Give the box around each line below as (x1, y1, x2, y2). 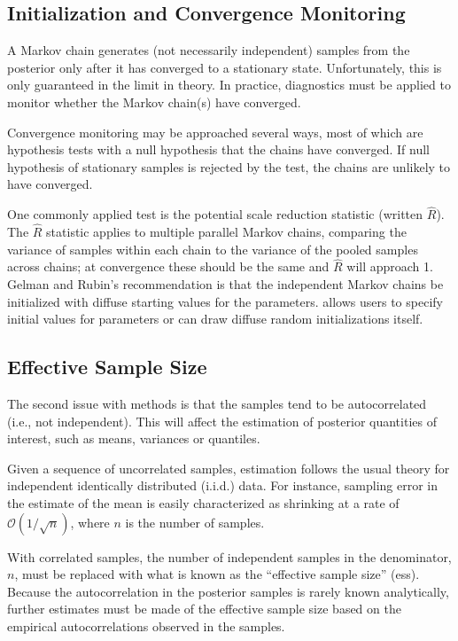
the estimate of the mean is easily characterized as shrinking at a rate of (7, 493, 400, 512)
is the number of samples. (125, 512, 265, 531)
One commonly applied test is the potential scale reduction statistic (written (7, 205, 423, 223)
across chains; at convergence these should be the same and (7, 257, 330, 276)
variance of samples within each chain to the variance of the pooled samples (7, 239, 418, 258)
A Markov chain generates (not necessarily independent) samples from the (7, 41, 410, 59)
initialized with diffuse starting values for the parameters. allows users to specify (7, 292, 443, 310)
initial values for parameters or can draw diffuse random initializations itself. (7, 309, 423, 328)
